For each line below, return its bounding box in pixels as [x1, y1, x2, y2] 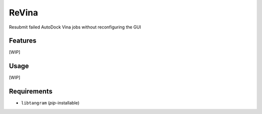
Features [9, 37, 36, 45]
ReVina [9, 7, 38, 18]
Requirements [9, 87, 53, 96]
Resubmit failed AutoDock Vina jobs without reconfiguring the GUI [9, 24, 141, 30]
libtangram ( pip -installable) [21, 100, 80, 106]
